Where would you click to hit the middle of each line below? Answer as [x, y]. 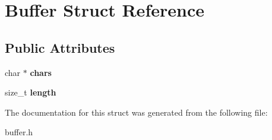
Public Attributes [60, 47]
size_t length [31, 92]
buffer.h [19, 132]
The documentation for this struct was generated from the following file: [136, 112]
